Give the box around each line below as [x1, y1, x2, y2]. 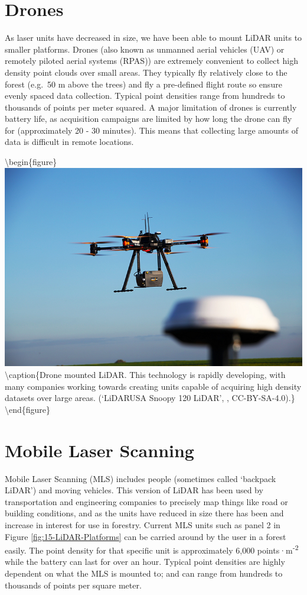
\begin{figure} [5, 156, 57, 168]
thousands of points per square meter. [5, 578, 142, 591]
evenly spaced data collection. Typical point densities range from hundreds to [5, 89, 285, 102]
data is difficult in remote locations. [5, 135, 134, 148]
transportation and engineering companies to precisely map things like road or [5, 495, 288, 507]
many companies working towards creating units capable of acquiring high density [5, 380, 302, 392]
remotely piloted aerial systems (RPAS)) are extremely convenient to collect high [5, 54, 298, 67]
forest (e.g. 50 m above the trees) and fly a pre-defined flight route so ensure [5, 77, 282, 90]
